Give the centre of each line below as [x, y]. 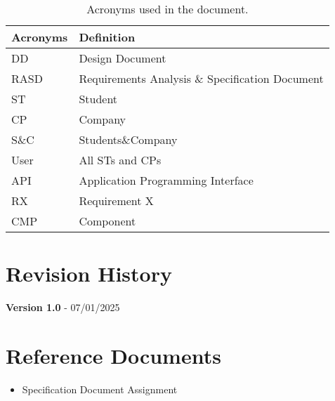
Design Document [123, 58]
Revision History [89, 274]
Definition [107, 37]
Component [107, 221]
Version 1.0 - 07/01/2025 [63, 307]
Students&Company [128, 139]
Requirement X [116, 200]
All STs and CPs [120, 160]
